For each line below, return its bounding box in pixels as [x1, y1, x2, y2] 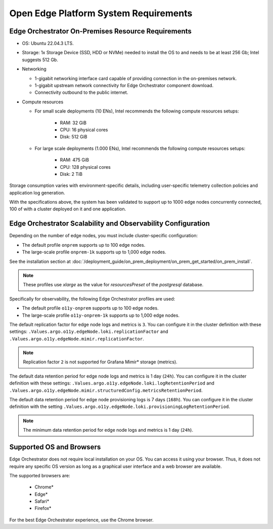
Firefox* [34, 505, 52, 511]
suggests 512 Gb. [22, 56, 58, 63]
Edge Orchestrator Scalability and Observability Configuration [9, 219, 210, 228]
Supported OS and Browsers [9, 443, 101, 451]
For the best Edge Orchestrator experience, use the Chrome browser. [9, 517, 154, 523]
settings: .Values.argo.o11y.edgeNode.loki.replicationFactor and [9, 328, 168, 334]
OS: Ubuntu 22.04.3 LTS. [22, 41, 74, 47]
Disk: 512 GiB [60, 134, 88, 140]
